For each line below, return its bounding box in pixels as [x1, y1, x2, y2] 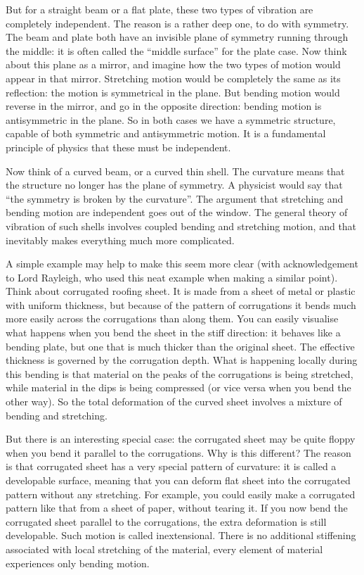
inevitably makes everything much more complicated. [6, 232, 235, 247]
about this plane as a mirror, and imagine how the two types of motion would [6, 57, 341, 72]
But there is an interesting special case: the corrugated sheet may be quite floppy [6, 431, 356, 446]
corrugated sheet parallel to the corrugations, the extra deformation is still [6, 514, 327, 529]
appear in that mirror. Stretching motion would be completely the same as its [6, 70, 341, 85]
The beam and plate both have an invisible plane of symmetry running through [6, 30, 349, 44]
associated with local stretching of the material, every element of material [6, 541, 323, 556]
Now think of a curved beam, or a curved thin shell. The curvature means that [6, 163, 345, 178]
